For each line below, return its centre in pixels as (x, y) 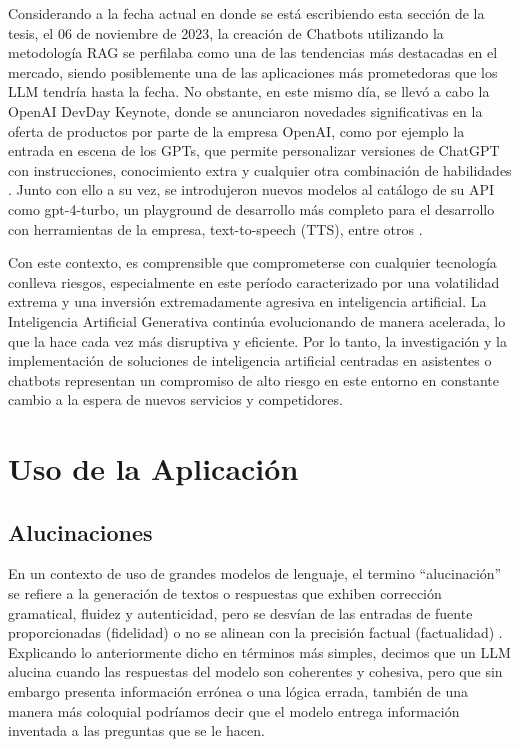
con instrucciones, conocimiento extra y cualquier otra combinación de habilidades (260, 169)
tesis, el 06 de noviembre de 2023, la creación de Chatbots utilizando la (226, 32)
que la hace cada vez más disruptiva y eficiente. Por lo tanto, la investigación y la (258, 340)
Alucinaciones (80, 531)
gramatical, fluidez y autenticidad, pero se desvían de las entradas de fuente (240, 612)
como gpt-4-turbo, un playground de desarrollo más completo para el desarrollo (251, 208)
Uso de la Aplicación (153, 468)
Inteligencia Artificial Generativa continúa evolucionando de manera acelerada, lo (257, 320)
